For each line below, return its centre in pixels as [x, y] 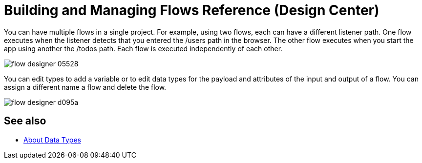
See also [25, 121]
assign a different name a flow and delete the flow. [85, 87]
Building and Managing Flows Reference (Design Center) [192, 10]
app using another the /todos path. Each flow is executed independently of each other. [143, 48]
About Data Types [52, 140]
